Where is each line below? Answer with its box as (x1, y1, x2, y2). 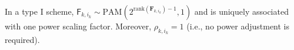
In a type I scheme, (5, 5, 74, 17)
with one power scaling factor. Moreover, (5, 20, 152, 32)
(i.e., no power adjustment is (186, 20, 290, 32)
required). (5, 34, 40, 46)
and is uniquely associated (194, 5, 289, 17)
